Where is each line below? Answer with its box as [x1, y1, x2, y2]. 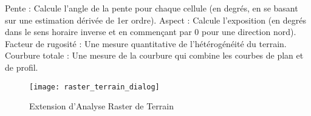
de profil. [5, 60, 38, 73]
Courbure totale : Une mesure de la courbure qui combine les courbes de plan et [5, 49, 304, 62]
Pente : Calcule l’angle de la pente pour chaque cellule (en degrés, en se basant [5, 2, 298, 14]
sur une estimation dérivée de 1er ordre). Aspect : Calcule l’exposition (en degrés [5, 13, 307, 26]
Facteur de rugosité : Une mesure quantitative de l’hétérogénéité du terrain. [5, 37, 287, 50]
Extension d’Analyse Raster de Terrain [29, 100, 174, 112]
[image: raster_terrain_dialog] [29, 82, 160, 91]
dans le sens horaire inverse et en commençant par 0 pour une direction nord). [5, 25, 296, 38]
